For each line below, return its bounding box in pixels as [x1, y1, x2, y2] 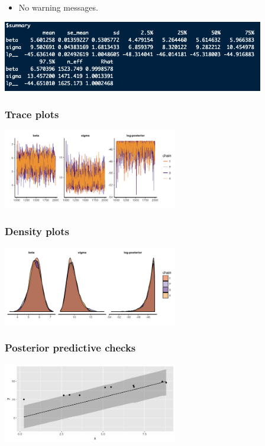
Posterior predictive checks [5, 340, 136, 355]
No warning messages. [18, 1, 98, 13]
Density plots [5, 223, 69, 238]
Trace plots [5, 106, 59, 121]
